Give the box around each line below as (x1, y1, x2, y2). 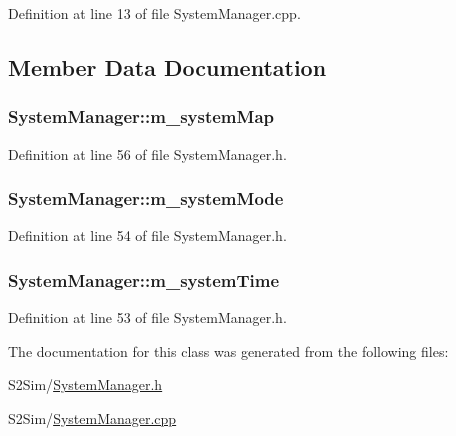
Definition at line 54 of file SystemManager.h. (8, 225, 287, 246)
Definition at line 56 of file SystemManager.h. (8, 143, 287, 164)
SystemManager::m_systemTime (8, 267, 280, 292)
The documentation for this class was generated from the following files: (8, 340, 449, 361)
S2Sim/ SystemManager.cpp (8, 408, 177, 428)
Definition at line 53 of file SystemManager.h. (8, 307, 287, 328)
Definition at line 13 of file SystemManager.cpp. (8, 3, 301, 23)
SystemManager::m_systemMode (8, 186, 284, 211)
